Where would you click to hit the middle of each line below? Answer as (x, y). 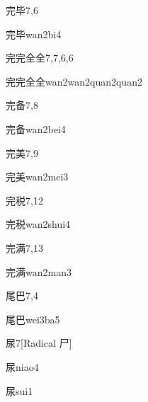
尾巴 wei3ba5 (33, 319)
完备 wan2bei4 (36, 128)
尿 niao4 (22, 366)
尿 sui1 (19, 390)
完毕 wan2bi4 (34, 34)
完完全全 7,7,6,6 (40, 58)
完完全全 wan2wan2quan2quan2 (74, 81)
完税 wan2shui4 (38, 224)
